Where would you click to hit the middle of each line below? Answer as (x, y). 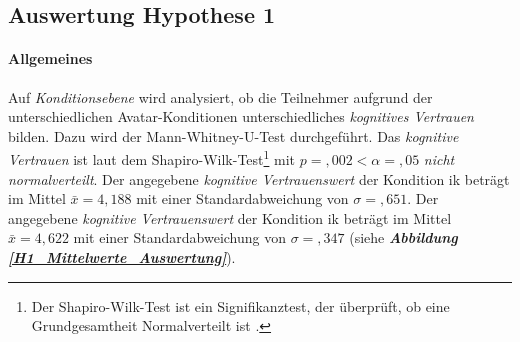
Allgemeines (50, 58)
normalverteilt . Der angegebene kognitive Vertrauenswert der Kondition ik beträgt (259, 178)
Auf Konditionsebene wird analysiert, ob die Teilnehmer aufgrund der (220, 96)
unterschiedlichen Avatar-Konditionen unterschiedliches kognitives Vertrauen (241, 116)
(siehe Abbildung (403, 237)
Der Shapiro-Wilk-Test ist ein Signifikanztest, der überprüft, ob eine (240, 305)
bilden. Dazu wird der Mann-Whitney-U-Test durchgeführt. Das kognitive (233, 135)
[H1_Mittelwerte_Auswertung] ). (122, 256)
